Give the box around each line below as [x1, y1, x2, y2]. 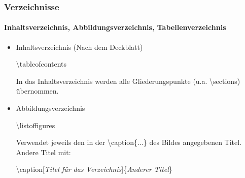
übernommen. [16, 85, 59, 96]
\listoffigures [16, 120, 55, 130]
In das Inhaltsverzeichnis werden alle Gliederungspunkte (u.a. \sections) [16, 75, 240, 86]
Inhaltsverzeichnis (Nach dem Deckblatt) [16, 41, 143, 52]
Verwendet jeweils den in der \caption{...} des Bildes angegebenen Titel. [16, 137, 242, 147]
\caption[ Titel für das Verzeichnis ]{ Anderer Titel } [16, 164, 172, 174]
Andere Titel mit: [16, 146, 71, 157]
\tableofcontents [16, 58, 67, 69]
